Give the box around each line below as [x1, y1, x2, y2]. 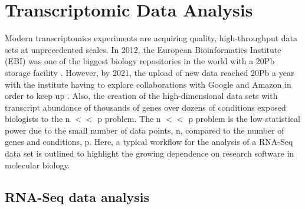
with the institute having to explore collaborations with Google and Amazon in [5, 78, 291, 90]
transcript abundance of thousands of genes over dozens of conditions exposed [5, 101, 286, 113]
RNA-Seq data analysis [5, 187, 150, 205]
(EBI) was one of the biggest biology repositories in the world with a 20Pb [5, 55, 275, 67]
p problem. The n [97, 112, 161, 125]
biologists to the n [5, 112, 70, 125]
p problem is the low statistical [188, 112, 300, 125]
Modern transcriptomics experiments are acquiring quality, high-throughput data [5, 32, 298, 44]
